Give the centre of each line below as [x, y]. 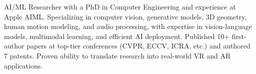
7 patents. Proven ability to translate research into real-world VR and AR [117, 55]
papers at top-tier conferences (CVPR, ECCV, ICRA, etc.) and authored [138, 46]
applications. [23, 65]
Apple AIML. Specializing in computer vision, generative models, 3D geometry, [125, 16]
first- [239, 36]
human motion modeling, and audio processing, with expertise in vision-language [128, 26]
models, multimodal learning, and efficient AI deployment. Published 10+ [117, 36]
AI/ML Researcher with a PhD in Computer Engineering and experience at [120, 6]
